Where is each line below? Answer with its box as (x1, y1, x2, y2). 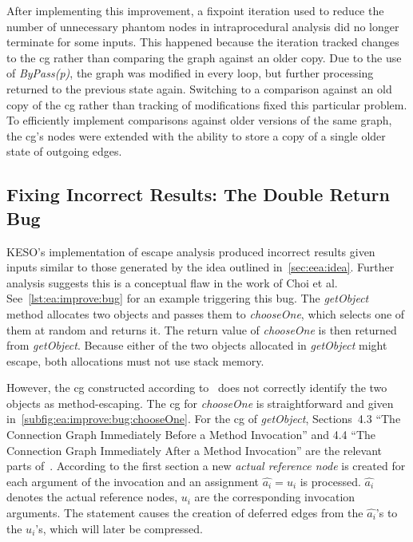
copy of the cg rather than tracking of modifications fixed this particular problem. (6, 96, 407, 113)
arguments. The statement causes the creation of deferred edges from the (6, 504, 363, 521)
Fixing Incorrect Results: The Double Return (6, 182, 390, 207)
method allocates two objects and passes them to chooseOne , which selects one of (6, 305, 405, 322)
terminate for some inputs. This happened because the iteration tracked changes (6, 34, 399, 50)
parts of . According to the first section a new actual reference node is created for (6, 457, 406, 474)
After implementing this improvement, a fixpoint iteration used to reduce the (6, 2, 384, 18)
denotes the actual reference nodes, (6, 489, 178, 505)
